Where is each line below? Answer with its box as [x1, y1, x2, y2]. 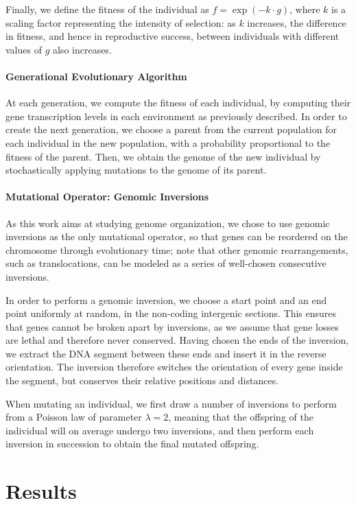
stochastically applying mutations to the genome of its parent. [5, 163, 267, 177]
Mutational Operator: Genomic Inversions [5, 189, 209, 204]
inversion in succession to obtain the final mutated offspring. [5, 436, 259, 451]
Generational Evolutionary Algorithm [5, 69, 187, 83]
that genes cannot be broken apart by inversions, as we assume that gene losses [5, 319, 339, 333]
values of [5, 42, 42, 56]
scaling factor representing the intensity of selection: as [5, 15, 236, 30]
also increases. [52, 42, 112, 56]
